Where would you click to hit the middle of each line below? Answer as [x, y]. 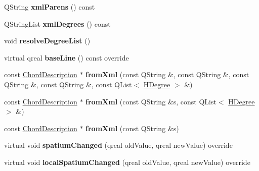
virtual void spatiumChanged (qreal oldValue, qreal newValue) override [118, 145]
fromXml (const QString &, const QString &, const [167, 74]
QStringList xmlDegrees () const [57, 23]
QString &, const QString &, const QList [68, 84]
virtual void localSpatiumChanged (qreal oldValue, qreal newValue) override [127, 162]
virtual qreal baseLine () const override [67, 57]
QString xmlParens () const [50, 7]
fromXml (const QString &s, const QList [151, 101]
